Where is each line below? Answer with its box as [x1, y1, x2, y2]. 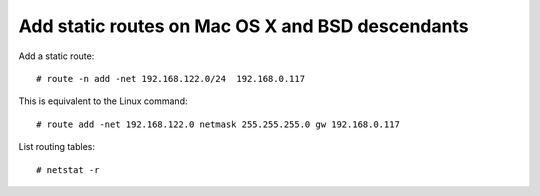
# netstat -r [36, 164, 100, 175]
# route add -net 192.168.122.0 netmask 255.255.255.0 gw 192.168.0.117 [36, 118, 400, 130]
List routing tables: [18, 141, 95, 153]
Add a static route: [18, 50, 95, 62]
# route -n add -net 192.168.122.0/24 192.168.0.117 [36, 73, 305, 84]
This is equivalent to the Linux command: [18, 95, 188, 107]
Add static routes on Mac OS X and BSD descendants [18, 15, 469, 37]
